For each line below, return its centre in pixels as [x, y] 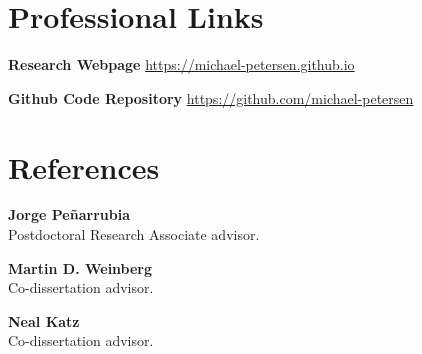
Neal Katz [44, 320]
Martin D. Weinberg [80, 267]
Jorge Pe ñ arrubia [69, 214]
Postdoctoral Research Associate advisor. [134, 234]
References [84, 166]
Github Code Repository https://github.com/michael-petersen [211, 97]
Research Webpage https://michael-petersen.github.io [181, 64]
